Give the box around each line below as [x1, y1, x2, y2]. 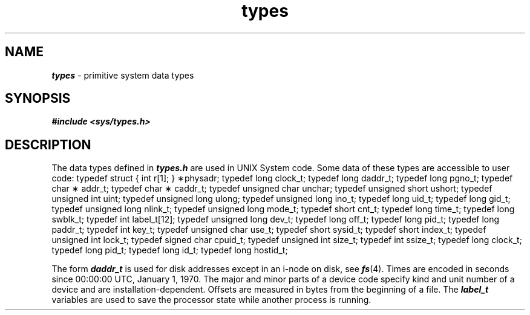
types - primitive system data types [51, 70, 194, 80]
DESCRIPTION [5, 137, 91, 152]
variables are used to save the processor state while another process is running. [51, 294, 371, 305]
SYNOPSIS [5, 91, 71, 106]
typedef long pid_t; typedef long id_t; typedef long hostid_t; [51, 245, 288, 256]
